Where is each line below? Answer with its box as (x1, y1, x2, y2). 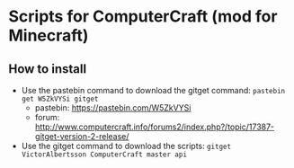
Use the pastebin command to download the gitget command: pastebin (21, 85, 285, 95)
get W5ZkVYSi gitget (21, 94, 99, 103)
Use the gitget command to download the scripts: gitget (21, 141, 231, 151)
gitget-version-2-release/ (34, 131, 129, 141)
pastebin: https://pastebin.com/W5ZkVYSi (34, 102, 192, 113)
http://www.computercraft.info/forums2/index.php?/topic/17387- (34, 121, 275, 132)
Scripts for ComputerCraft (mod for (8, 6, 278, 27)
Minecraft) (8, 25, 89, 46)
